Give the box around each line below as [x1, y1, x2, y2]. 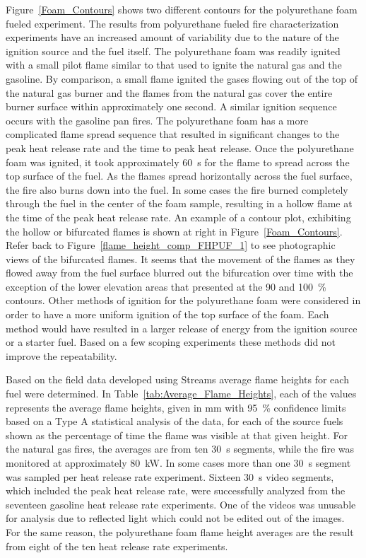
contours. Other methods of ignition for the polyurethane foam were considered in [6, 293, 361, 308]
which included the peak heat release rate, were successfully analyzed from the [6, 483, 346, 498]
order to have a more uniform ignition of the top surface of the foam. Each [6, 307, 329, 322]
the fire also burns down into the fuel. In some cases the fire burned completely [6, 182, 348, 197]
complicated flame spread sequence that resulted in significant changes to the [6, 127, 340, 141]
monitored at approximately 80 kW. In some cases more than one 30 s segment [6, 455, 351, 470]
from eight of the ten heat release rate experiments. [6, 538, 228, 553]
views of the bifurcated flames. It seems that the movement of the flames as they [6, 251, 355, 266]
